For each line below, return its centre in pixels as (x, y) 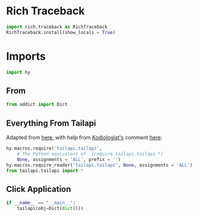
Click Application (39, 189)
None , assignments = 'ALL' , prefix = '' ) (69, 159)
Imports (26, 56)
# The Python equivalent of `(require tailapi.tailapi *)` (92, 154)
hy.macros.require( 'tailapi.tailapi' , (54, 148)
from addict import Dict (37, 105)
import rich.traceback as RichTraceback (57, 27)
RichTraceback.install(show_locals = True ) (61, 32)
